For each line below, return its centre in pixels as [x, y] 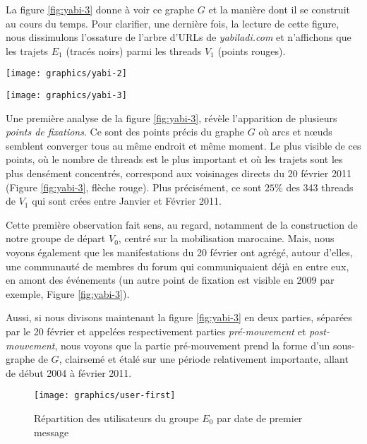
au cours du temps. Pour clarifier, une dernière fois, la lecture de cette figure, [173, 23]
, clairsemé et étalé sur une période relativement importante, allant [204, 359]
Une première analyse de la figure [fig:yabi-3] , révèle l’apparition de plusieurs [172, 118]
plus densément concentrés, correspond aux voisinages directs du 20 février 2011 [179, 173]
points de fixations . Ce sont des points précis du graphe [125, 132]
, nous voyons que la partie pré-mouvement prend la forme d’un [192, 345]
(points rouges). [252, 50]
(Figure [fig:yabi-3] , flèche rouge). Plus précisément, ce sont [134, 187]
